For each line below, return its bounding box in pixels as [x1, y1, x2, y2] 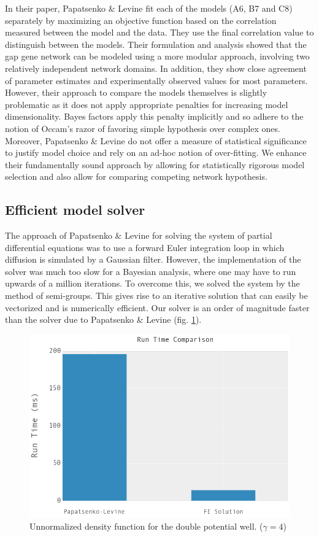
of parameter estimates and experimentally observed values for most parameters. [5, 74, 308, 87]
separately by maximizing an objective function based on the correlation [5, 14, 277, 26]
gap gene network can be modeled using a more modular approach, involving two [5, 50, 310, 63]
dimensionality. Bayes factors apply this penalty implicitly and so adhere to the [5, 110, 304, 123]
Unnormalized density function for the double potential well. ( [29, 520, 263, 532]
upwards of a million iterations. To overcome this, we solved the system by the [5, 277, 300, 290]
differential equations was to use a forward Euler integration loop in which [5, 241, 285, 253]
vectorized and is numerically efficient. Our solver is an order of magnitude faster [5, 301, 310, 314]
